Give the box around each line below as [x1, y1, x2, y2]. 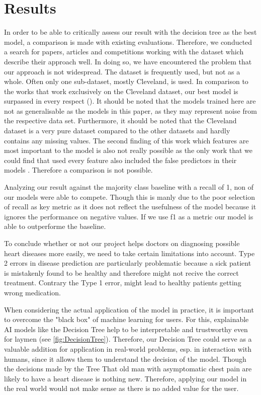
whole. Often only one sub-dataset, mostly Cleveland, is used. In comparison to [4, 76, 248, 87]
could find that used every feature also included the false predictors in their [4, 154, 237, 165]
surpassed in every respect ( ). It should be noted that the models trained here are [4, 96, 256, 106]
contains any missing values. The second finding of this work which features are [4, 135, 249, 145]
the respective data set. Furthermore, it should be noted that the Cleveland [4, 115, 237, 126]
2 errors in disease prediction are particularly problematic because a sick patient [4, 258, 251, 268]
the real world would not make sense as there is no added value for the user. [4, 383, 239, 393]
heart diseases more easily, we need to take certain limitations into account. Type [4, 248, 255, 258]
